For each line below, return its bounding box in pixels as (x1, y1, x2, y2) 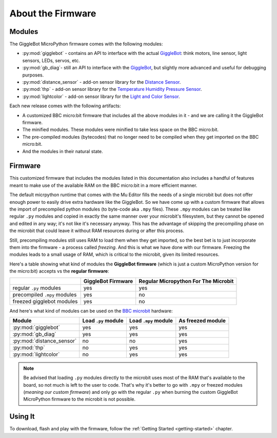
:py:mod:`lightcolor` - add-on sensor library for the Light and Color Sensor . (22, 93, 180, 100)
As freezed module (179, 317, 226, 324)
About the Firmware (9, 8, 96, 19)
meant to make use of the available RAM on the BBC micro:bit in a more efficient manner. (9, 182, 197, 188)
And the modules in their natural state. (22, 148, 103, 154)
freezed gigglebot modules (12, 298, 78, 305)
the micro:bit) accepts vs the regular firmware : (9, 268, 110, 274)
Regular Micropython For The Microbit (138, 277, 234, 284)
